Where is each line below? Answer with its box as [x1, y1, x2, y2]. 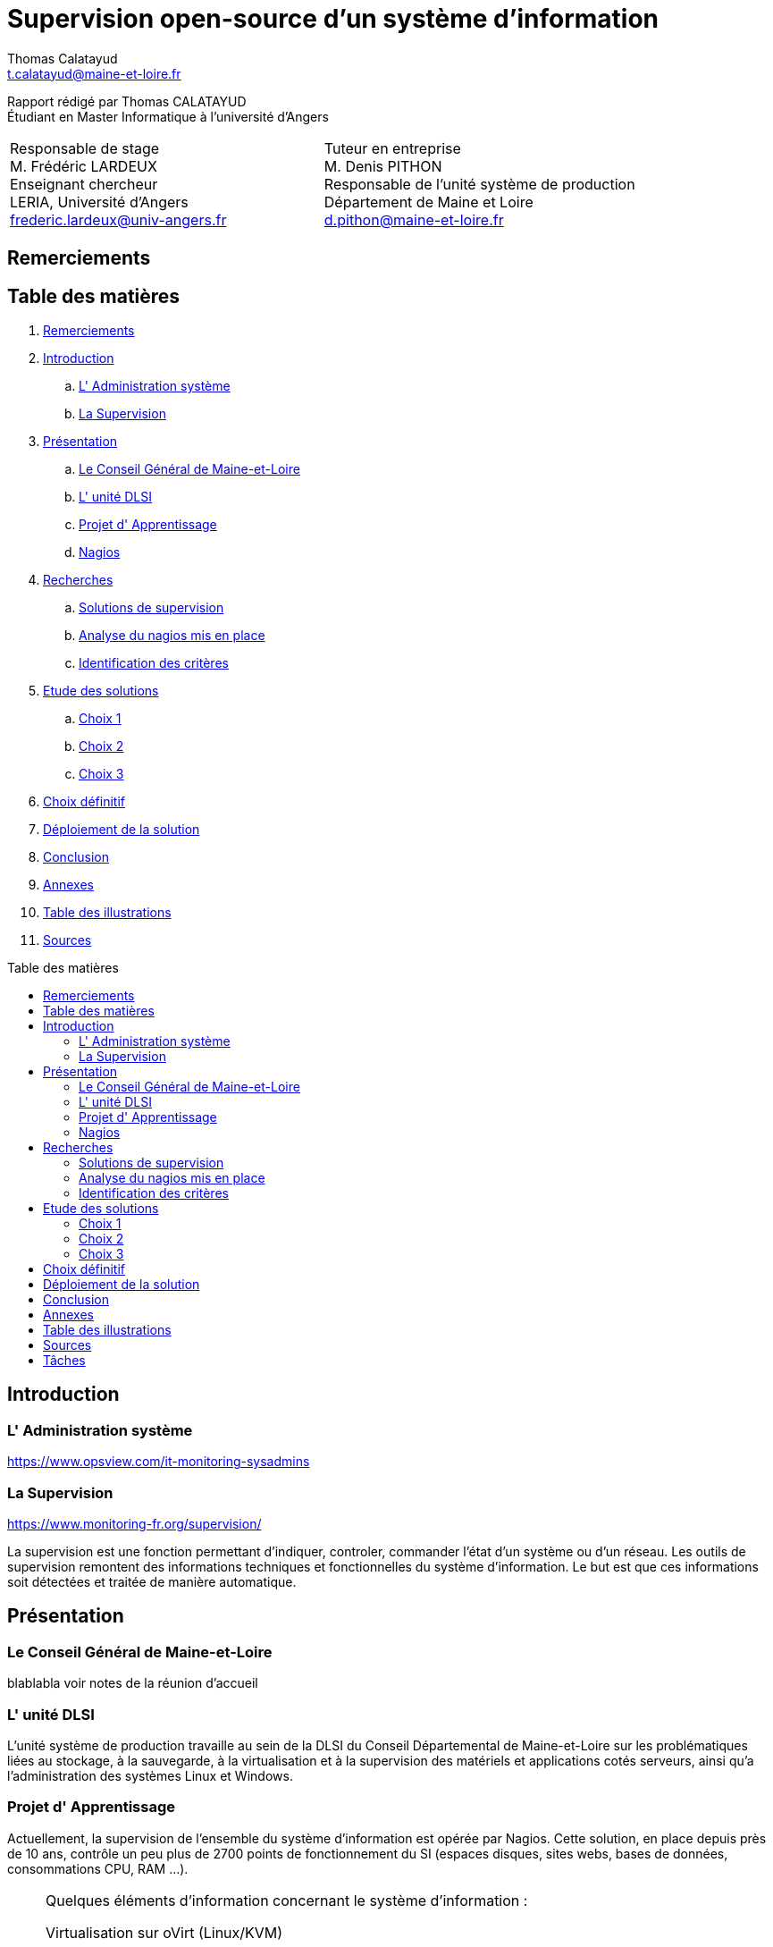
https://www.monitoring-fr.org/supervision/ [7, 1515, 262, 1531]
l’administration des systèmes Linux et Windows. [7, 1767, 293, 1783]
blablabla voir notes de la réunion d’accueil [7, 1675, 258, 1691]
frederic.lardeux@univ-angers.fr [10, 210, 227, 229]
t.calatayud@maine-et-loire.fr [7, 65, 181, 81]
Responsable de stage [10, 139, 160, 157]
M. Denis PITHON [323, 156, 442, 175]
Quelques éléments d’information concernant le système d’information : [46, 1891, 528, 1909]
